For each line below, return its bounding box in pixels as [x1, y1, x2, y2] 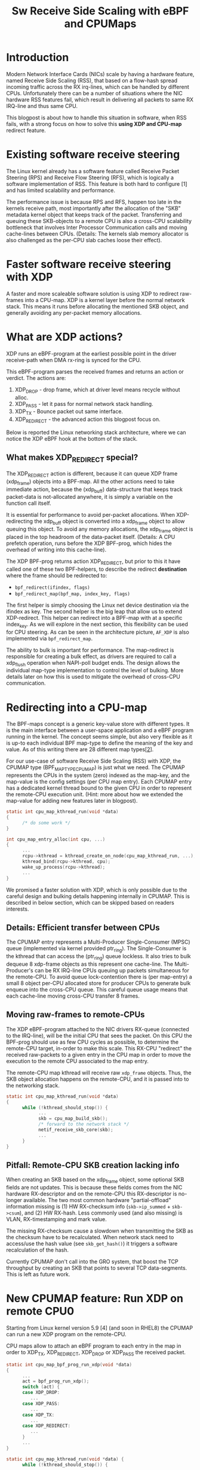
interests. [6, 905, 29, 912]
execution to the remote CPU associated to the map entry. [6, 1057, 149, 1065]
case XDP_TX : [21, 1412, 55, 1418]
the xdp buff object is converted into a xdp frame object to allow [34, 517, 185, 526]
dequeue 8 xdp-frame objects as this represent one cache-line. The [6, 960, 173, 968]
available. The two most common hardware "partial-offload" [23, 1197, 171, 1204]
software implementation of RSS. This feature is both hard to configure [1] [6, 180, 187, 187]
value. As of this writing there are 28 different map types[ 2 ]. [6, 746, 154, 753]
